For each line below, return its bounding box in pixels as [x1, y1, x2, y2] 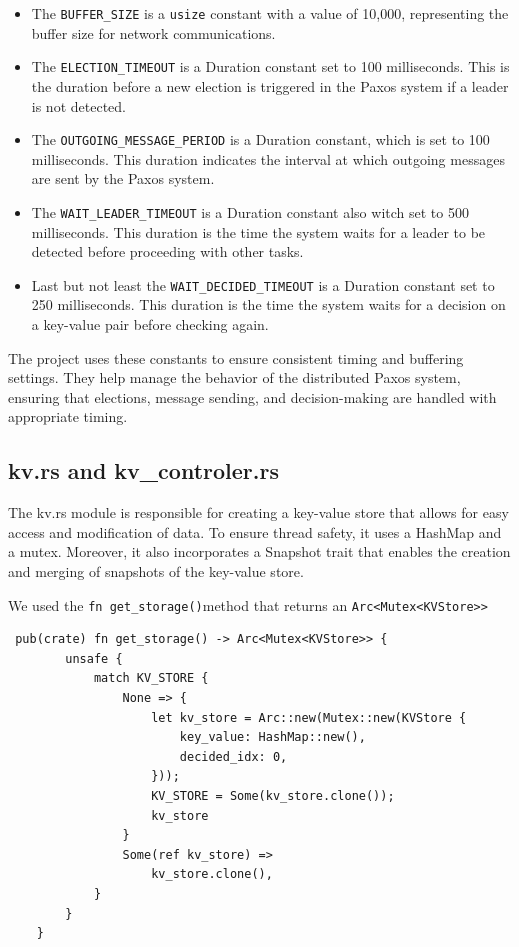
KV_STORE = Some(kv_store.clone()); [151, 788, 395, 803]
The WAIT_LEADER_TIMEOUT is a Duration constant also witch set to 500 [31, 201, 469, 222]
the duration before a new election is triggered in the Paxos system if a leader [31, 75, 509, 96]
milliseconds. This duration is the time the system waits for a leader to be [31, 221, 486, 242]
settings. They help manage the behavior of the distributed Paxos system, [8, 367, 461, 388]
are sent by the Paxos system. [31, 168, 215, 189]
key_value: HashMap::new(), [179, 730, 366, 745]
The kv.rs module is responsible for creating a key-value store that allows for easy [8, 502, 509, 523]
